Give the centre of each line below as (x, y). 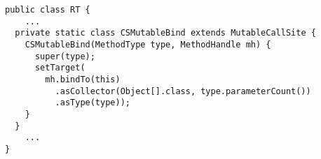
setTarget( (60, 68)
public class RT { (48, 10)
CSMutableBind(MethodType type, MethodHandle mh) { (148, 44)
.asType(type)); (93, 103)
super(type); (65, 56)
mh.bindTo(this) (83, 79)
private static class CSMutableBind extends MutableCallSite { (165, 33)
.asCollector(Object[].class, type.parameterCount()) (183, 91)
